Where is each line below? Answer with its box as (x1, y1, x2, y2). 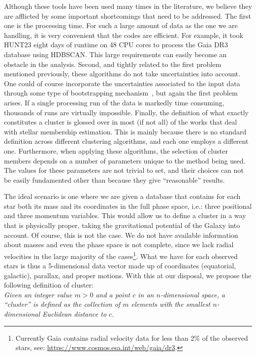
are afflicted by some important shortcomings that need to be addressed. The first (4, 10, 251, 21)
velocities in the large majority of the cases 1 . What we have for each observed (4, 249, 238, 261)
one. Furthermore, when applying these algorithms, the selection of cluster (4, 145, 228, 156)
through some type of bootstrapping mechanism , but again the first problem (4, 88, 238, 98)
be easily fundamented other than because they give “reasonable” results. (4, 174, 225, 185)
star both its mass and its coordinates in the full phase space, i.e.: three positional (4, 200, 252, 211)
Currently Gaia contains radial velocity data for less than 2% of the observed (15, 332, 248, 343)
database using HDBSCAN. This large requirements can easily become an (4, 49, 227, 59)
